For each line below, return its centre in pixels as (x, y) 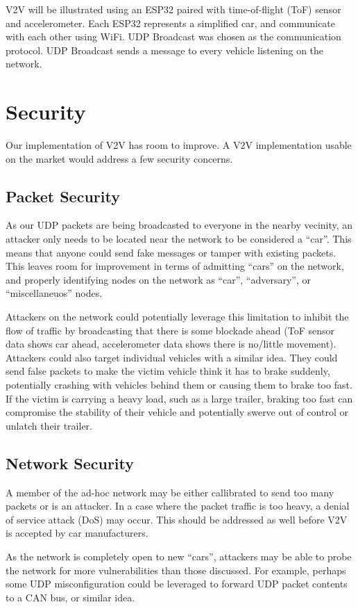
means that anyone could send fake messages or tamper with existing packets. (171, 252)
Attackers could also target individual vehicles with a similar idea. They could (172, 357)
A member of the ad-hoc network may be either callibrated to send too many (170, 492)
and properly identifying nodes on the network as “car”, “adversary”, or (158, 279)
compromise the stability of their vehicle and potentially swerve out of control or (177, 412)
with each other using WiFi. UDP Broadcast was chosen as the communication (173, 36)
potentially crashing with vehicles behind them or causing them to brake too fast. (179, 385)
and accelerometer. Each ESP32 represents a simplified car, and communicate (171, 23)
